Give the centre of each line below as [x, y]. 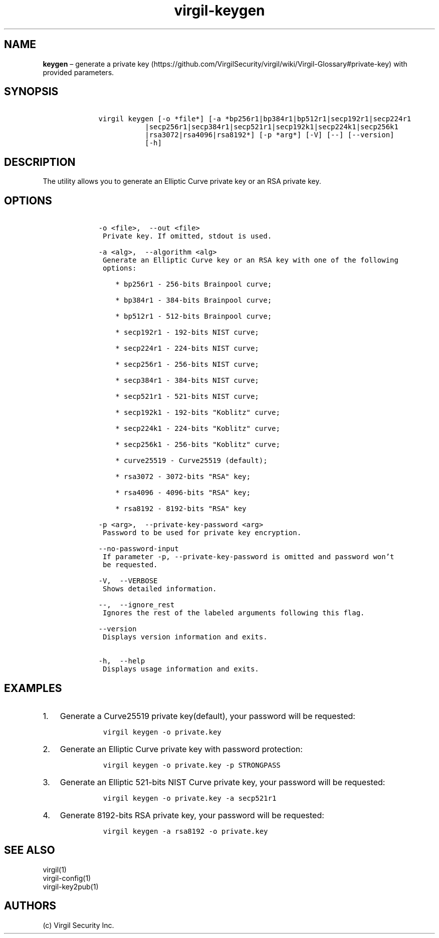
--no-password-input [139, 549]
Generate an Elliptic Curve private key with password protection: [181, 749]
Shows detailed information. [160, 589]
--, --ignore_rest [137, 605]
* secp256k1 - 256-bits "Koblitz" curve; [198, 445]
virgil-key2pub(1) [71, 886]
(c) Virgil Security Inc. [78, 925]
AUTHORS [30, 906]
